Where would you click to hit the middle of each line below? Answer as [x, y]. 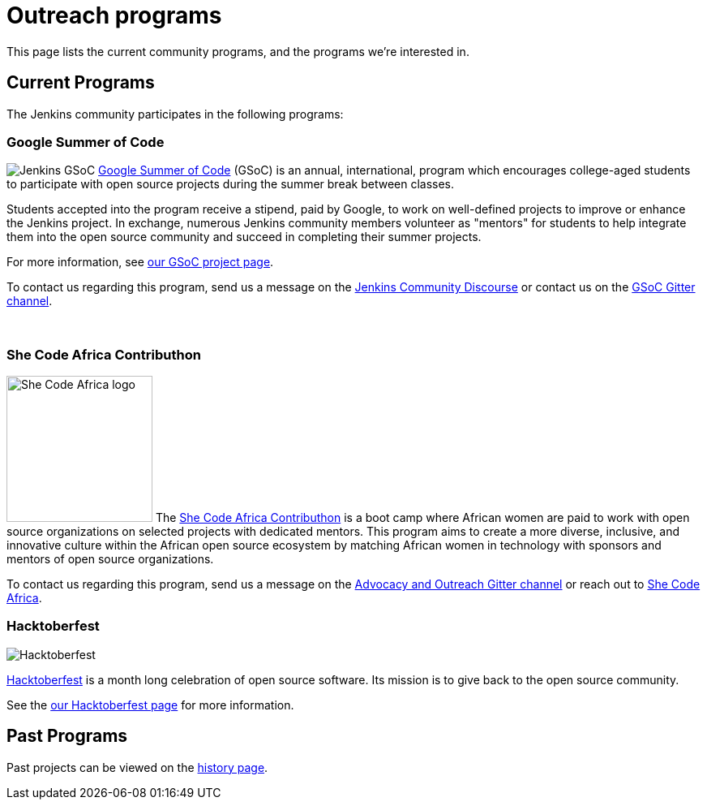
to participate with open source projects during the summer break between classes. [231, 184]
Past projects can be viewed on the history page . [137, 767]
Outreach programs [114, 15]
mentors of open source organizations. [110, 559]
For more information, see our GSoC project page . [140, 262]
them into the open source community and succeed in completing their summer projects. [244, 237]
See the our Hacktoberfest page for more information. [150, 705]
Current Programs [81, 83]
